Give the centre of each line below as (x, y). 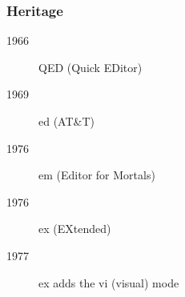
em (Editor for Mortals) (97, 175)
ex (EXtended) (75, 229)
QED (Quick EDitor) (90, 67)
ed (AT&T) (66, 121)
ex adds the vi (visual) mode (109, 282)
